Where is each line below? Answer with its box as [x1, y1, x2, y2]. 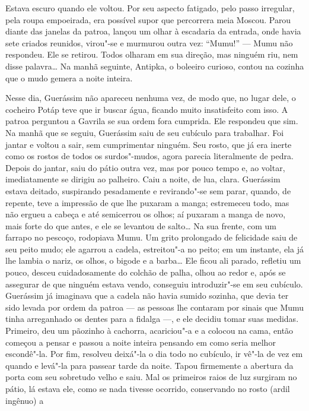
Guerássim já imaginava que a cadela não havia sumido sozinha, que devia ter [5, 289, 289, 302]
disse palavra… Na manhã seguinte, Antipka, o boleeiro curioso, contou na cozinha [5, 59, 304, 72]
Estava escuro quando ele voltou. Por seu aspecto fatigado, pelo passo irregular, [5, 2, 295, 14]
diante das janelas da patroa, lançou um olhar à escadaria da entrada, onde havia [5, 25, 301, 37]
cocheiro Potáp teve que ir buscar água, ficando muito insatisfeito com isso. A [5, 103, 288, 115]
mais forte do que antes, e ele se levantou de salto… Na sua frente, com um [5, 219, 276, 232]
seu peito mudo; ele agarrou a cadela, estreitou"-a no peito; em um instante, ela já [5, 242, 304, 255]
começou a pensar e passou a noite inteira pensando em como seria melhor [5, 336, 276, 348]
